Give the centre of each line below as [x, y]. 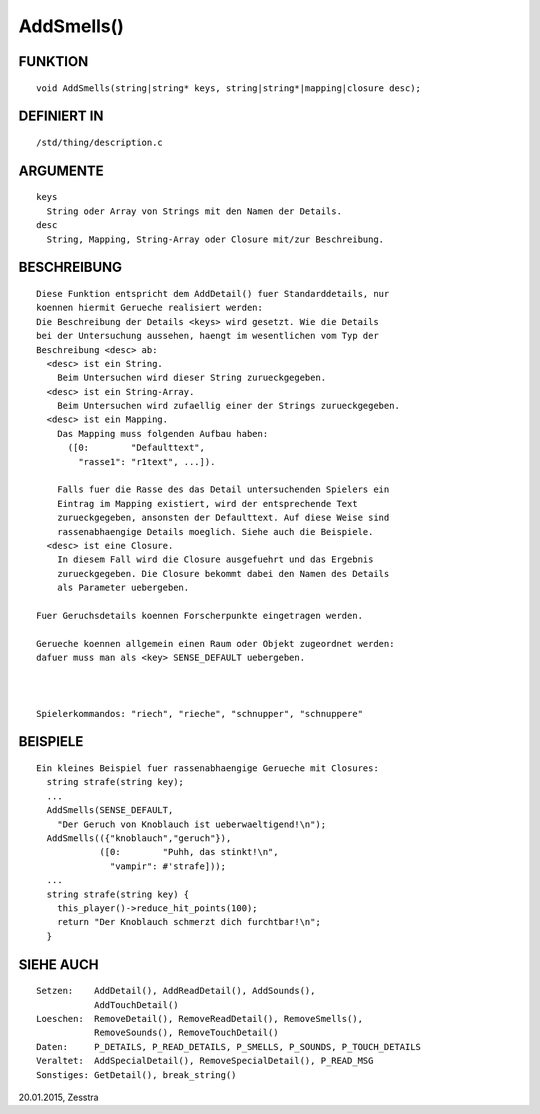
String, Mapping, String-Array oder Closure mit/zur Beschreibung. [215, 239]
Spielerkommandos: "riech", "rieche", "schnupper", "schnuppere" [200, 713]
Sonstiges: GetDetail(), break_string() [136, 1074]
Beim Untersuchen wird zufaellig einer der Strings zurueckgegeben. [228, 406]
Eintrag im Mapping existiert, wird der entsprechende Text [207, 503]
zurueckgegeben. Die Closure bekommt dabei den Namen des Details [223, 573]
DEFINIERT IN [61, 116]
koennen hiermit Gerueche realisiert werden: [150, 308]
